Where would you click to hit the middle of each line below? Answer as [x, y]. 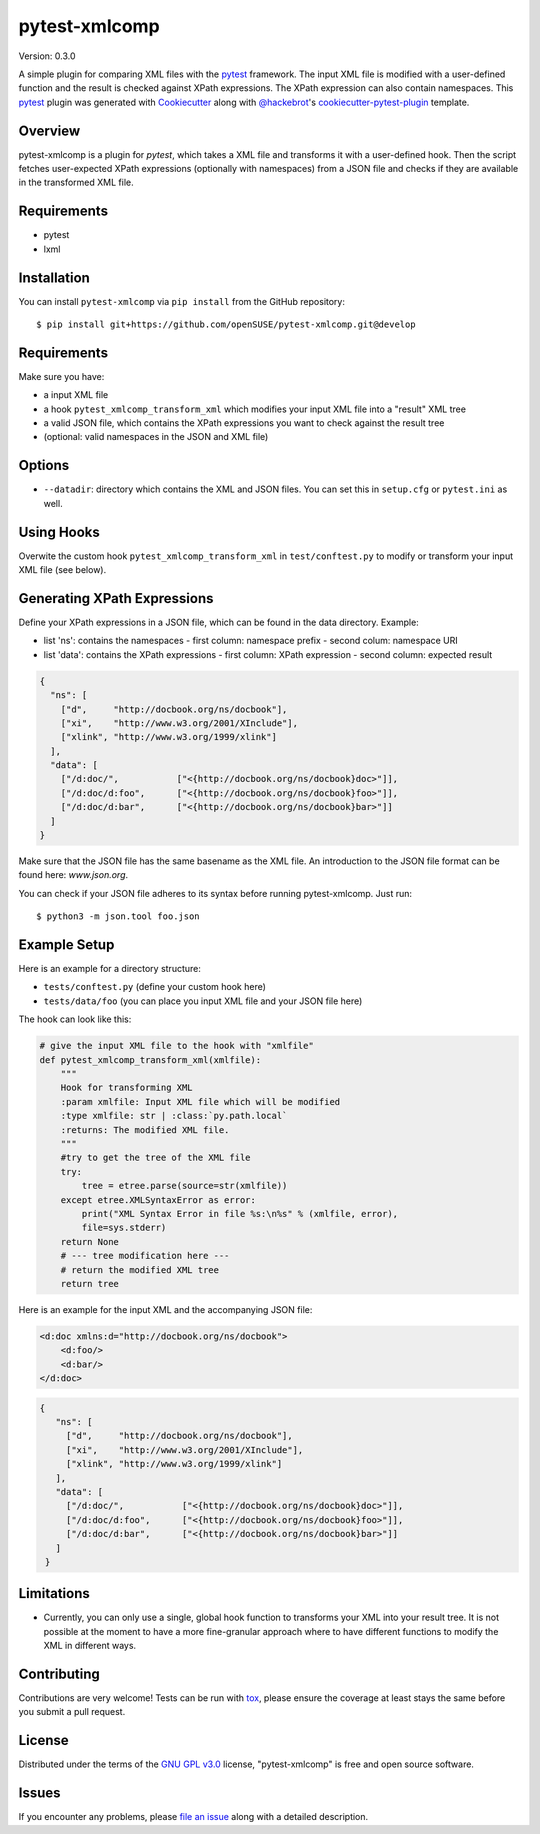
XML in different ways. [90, 1646]
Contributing [59, 1674]
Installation [54, 277]
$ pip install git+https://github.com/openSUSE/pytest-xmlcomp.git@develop [226, 324]
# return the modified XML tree [140, 1269]
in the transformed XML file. [76, 182]
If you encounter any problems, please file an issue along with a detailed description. [193, 1817]
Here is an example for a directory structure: [110, 969]
